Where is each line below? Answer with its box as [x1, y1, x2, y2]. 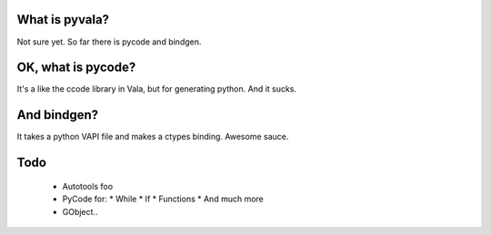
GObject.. [62, 206, 98, 217]
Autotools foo [62, 181, 114, 191]
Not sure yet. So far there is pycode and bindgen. [16, 36, 202, 47]
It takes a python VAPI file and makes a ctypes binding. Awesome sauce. [16, 132, 289, 142]
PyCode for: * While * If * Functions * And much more [62, 193, 264, 204]
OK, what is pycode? [16, 60, 136, 75]
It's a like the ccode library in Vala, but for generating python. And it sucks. [16, 83, 297, 94]
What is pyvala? [16, 12, 109, 27]
